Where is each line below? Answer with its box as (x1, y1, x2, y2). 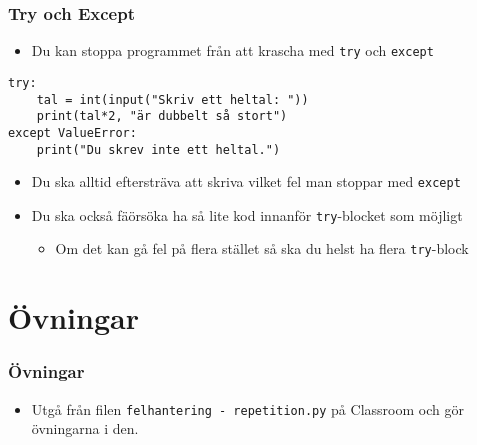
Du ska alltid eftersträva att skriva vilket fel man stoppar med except (31, 171, 461, 192)
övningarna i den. (31, 418, 139, 439)
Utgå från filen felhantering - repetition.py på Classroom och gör (31, 398, 464, 419)
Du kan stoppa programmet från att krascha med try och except (31, 40, 434, 61)
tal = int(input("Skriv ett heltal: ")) (36, 92, 309, 107)
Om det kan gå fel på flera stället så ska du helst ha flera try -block (55, 238, 469, 259)
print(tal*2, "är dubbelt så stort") (36, 109, 288, 124)
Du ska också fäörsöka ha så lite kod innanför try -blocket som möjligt (31, 204, 463, 225)
